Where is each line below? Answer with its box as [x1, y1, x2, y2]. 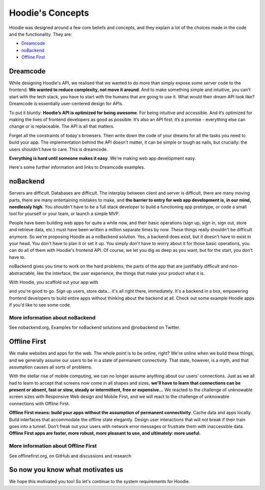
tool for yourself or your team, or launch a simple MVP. [9, 211, 120, 216]
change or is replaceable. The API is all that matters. [9, 123, 115, 129]
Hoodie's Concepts [9, 7, 89, 18]
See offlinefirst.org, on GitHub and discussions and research [9, 453, 132, 459]
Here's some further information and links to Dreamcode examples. [9, 164, 145, 170]
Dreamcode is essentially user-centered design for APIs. [9, 101, 124, 107]
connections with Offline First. [9, 400, 70, 406]
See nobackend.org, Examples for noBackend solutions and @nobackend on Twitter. [9, 325, 181, 331]
